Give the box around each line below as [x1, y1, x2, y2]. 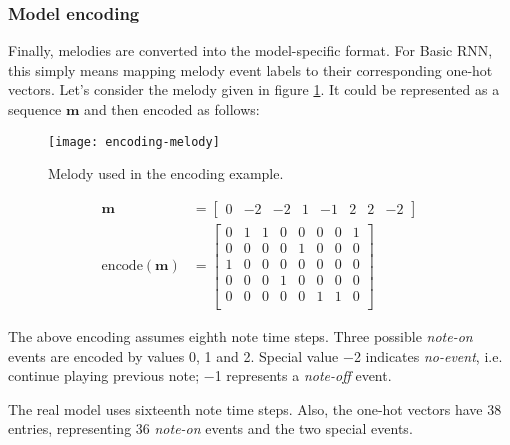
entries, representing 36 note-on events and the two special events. [8, 418, 413, 439]
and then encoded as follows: [84, 99, 260, 119]
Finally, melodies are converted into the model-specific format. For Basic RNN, [8, 40, 493, 61]
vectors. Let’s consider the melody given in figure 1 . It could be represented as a [8, 79, 500, 100]
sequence [8, 99, 62, 119]
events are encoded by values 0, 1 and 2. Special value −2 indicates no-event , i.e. [8, 345, 503, 366]
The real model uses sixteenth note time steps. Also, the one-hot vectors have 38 [8, 398, 502, 419]
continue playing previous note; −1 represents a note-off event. [8, 365, 392, 386]
